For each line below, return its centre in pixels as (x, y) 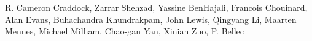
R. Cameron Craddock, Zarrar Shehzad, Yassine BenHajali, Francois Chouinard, (156, 7)
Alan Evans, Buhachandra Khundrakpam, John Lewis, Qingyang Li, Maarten (151, 19)
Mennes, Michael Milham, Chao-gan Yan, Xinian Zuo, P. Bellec (124, 31)
